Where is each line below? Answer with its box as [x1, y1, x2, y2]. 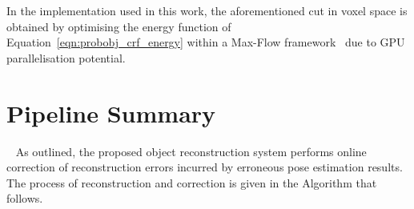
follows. [6, 190, 43, 207]
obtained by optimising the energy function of [6, 18, 231, 34]
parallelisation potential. [6, 49, 126, 66]
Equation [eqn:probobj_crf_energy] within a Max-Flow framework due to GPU [6, 34, 405, 50]
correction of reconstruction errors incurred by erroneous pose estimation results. [6, 159, 403, 175]
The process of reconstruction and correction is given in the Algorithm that [6, 174, 377, 191]
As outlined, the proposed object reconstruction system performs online [15, 143, 367, 159]
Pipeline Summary [6, 96, 216, 129]
